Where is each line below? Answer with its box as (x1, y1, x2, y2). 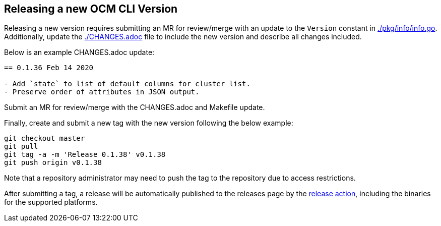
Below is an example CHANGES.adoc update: (4, 48, 155, 57)
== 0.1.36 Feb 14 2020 (4, 64, 94, 72)
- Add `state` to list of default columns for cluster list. (4, 80, 250, 88)
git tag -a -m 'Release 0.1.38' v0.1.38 (4, 150, 166, 159)
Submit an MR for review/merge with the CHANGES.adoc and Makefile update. (4, 103, 265, 112)
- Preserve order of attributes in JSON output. (4, 88, 200, 96)
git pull (4, 142, 38, 151)
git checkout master (4, 134, 85, 143)
